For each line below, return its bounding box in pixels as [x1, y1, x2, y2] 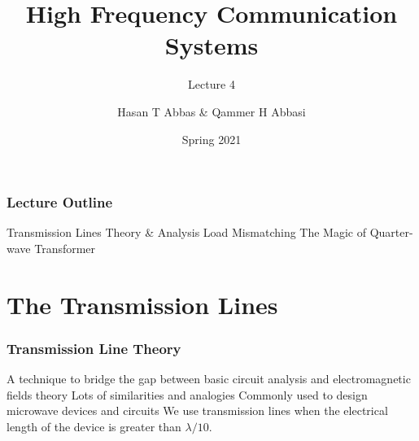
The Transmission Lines [7, 287, 278, 321]
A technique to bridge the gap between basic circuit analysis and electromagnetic [7, 370, 411, 387]
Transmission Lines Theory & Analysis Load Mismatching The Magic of [7, 224, 366, 241]
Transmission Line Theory [7, 338, 181, 358]
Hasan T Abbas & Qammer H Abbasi [117, 103, 306, 120]
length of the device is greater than [7, 417, 181, 434]
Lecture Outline [7, 192, 113, 212]
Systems [164, 28, 259, 62]
